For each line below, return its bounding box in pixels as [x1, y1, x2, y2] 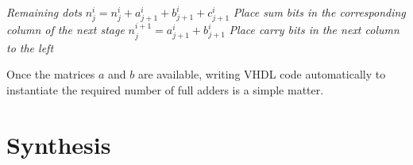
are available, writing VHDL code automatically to [137, 66, 386, 82]
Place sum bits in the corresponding [233, 4, 406, 20]
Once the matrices [6, 66, 95, 82]
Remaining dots [6, 4, 83, 20]
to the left [6, 39, 54, 56]
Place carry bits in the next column [229, 21, 399, 38]
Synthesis [6, 128, 111, 160]
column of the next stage [6, 21, 125, 38]
